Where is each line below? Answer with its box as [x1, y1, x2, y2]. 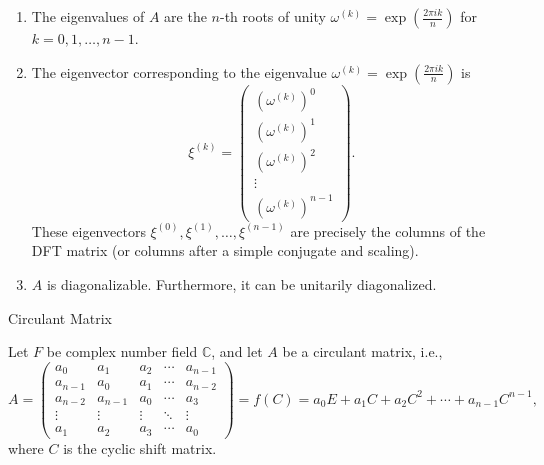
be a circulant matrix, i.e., [282, 341, 443, 362]
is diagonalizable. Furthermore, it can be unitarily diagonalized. [46, 274, 437, 294]
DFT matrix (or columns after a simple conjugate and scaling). [31, 240, 419, 261]
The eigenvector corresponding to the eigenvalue [31, 61, 327, 82]
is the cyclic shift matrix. [63, 437, 217, 458]
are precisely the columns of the [290, 220, 486, 241]
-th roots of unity [219, 6, 326, 26]
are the [164, 6, 207, 26]
